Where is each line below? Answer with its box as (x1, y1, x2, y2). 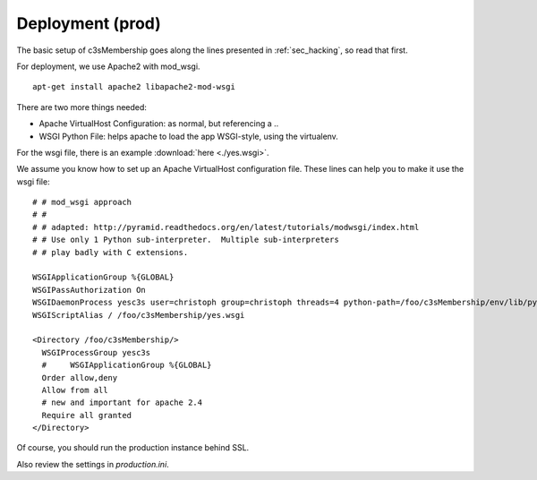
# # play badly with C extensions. (32, 247, 189, 257)
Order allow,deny (41, 373, 118, 382)
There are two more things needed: (16, 101, 148, 112)
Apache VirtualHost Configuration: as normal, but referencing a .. (38, 118, 279, 129)
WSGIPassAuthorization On (32, 285, 147, 295)
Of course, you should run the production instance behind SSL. (16, 442, 250, 453)
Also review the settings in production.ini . (16, 459, 169, 469)
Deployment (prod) (16, 13, 161, 33)
